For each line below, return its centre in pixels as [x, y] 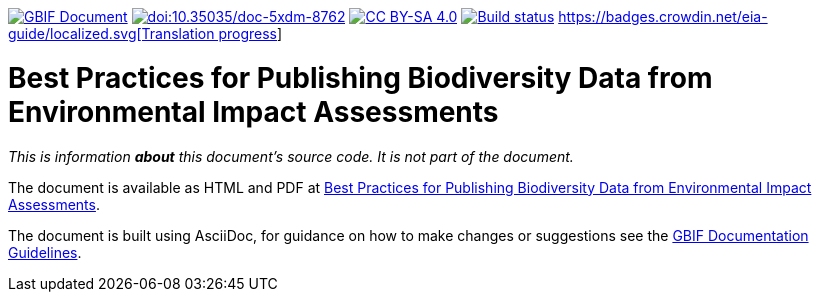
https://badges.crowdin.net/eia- [663, 16]
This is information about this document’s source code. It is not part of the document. [291, 156]
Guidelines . [45, 252]
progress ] [250, 33]
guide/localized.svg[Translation [111, 33]
